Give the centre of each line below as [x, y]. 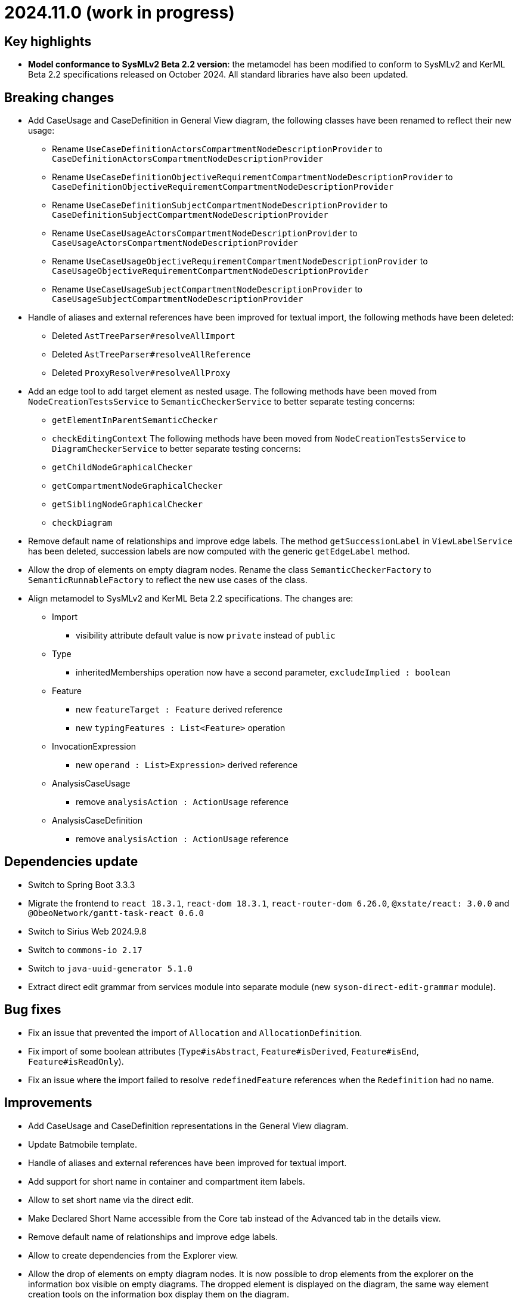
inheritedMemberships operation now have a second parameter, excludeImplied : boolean [263, 673]
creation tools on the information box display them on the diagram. [159, 1294]
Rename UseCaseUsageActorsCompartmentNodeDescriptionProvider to [205, 233]
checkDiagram [82, 523]
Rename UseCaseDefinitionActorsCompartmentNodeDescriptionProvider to [217, 149]
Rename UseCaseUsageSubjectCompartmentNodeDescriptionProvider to [207, 289]
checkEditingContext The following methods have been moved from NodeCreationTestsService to [259, 439]
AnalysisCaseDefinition [97, 821]
